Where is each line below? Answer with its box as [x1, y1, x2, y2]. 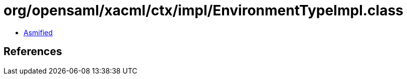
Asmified [24, 28, 53, 37]
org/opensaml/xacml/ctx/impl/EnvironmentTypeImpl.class [4, 2, 403, 19]
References [4, 45, 62, 58]
